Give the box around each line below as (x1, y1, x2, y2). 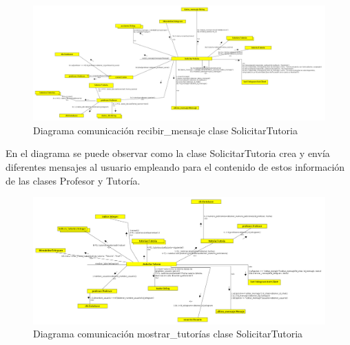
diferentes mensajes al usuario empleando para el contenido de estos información (6, 160, 345, 174)
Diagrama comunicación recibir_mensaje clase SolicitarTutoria (33, 123, 298, 137)
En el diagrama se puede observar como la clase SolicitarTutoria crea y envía (6, 146, 330, 160)
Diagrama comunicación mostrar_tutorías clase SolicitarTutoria (33, 326, 303, 341)
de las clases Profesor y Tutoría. (6, 173, 141, 187)
